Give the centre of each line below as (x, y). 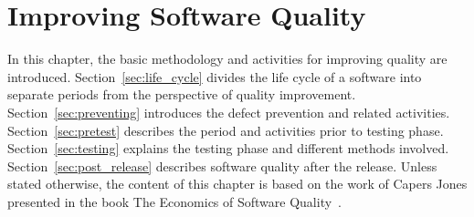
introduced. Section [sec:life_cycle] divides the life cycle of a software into (215, 76)
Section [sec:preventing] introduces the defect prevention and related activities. (229, 112)
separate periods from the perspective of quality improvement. (182, 94)
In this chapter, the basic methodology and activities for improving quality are (227, 59)
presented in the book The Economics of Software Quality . (175, 201)
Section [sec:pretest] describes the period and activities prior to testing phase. (226, 130)
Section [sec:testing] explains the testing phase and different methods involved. (228, 148)
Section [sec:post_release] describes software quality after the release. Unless (222, 165)
